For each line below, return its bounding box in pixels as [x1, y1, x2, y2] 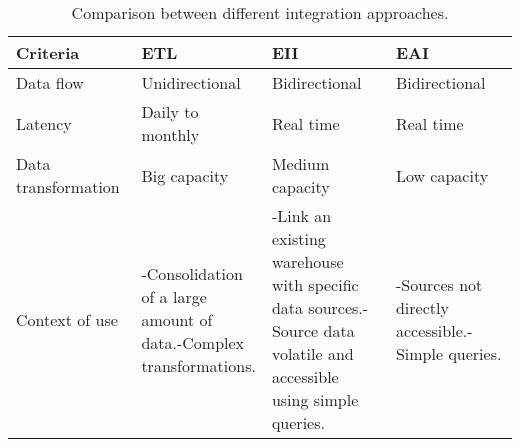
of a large [141, 284, 207, 308]
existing [271, 227, 326, 250]
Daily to [141, 100, 199, 123]
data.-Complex [141, 330, 245, 354]
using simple [271, 388, 359, 411]
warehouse [271, 250, 344, 273]
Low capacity [395, 163, 489, 187]
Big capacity [141, 163, 229, 187]
